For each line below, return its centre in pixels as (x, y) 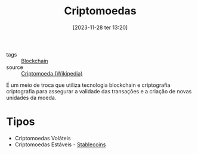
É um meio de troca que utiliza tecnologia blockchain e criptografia (88, 85)
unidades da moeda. (31, 98)
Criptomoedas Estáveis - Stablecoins (60, 144)
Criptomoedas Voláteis (43, 138)
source (15, 67)
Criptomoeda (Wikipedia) (52, 73)
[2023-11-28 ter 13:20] (100, 27)
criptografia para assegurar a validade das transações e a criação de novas (99, 91)
